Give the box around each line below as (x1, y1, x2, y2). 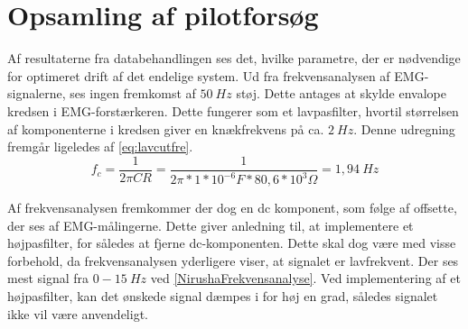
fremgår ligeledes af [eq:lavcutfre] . (7, 137, 193, 156)
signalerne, (7, 84, 66, 103)
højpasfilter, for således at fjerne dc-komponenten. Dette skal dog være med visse (7, 233, 456, 252)
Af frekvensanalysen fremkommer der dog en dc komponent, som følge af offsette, (7, 198, 457, 217)
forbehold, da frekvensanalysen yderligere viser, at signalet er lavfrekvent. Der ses (7, 251, 459, 270)
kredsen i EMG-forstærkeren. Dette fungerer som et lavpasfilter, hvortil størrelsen (7, 101, 459, 120)
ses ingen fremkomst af (70, 84, 196, 103)
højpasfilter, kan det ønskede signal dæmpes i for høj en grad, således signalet (7, 287, 438, 306)
